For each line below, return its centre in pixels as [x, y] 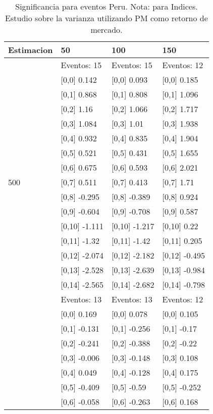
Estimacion [31, 50]
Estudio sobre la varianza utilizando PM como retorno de [107, 18]
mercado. [107, 30]
